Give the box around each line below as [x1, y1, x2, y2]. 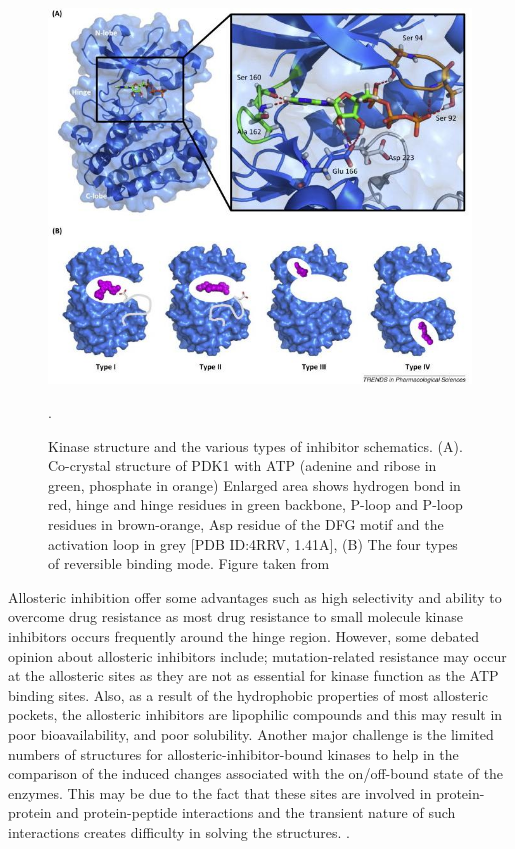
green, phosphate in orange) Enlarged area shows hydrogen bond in [48, 474, 461, 495]
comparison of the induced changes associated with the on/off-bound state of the [8, 763, 504, 784]
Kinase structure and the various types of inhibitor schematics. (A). [48, 435, 463, 456]
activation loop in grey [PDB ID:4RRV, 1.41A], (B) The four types [48, 533, 458, 554]
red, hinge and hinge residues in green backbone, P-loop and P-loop [48, 494, 463, 515]
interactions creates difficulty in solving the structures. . [8, 821, 350, 842]
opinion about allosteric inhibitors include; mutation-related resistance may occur [8, 645, 507, 666]
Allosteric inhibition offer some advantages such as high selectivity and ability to [8, 586, 502, 607]
